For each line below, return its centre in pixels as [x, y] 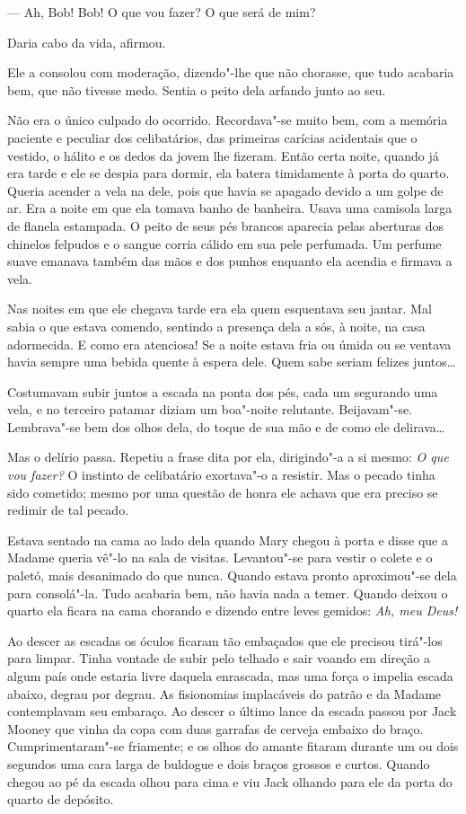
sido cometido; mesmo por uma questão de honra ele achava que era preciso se [223, 492]
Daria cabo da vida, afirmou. [87, 42]
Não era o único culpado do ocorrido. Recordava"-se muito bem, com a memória [228, 120]
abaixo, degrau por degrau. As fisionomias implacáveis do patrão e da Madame [224, 693]
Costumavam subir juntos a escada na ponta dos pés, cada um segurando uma [223, 391]
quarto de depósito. [61, 799]
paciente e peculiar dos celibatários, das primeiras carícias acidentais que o [212, 137]
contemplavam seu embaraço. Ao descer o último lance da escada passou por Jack [232, 711]
